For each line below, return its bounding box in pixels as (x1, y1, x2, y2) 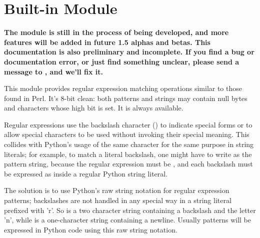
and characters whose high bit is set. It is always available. (4, 102, 183, 113)
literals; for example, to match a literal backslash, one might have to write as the (4, 148, 252, 159)
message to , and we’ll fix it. (4, 66, 103, 76)
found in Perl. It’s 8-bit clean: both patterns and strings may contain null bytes (4, 92, 247, 103)
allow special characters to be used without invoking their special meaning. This (4, 129, 249, 139)
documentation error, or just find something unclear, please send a (4, 56, 239, 66)
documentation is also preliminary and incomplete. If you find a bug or (4, 46, 254, 57)
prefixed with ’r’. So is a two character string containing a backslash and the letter (4, 204, 256, 215)
